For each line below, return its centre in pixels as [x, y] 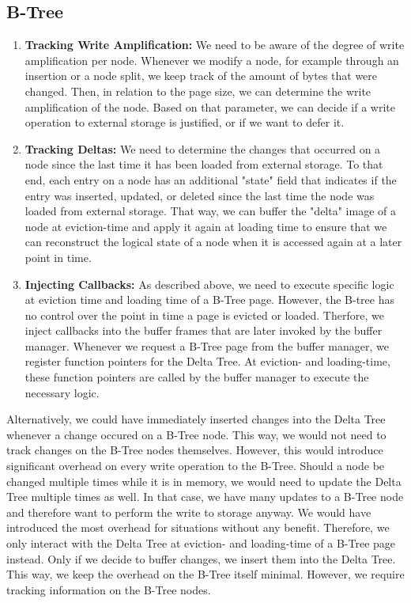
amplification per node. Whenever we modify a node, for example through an [212, 60]
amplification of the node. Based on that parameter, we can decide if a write [210, 106]
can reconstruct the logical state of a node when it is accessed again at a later [213, 242]
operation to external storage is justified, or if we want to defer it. [185, 122]
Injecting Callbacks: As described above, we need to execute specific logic [209, 284]
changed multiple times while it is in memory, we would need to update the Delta [204, 481]
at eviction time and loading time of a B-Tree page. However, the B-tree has [209, 300]
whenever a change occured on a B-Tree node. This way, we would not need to [196, 434]
